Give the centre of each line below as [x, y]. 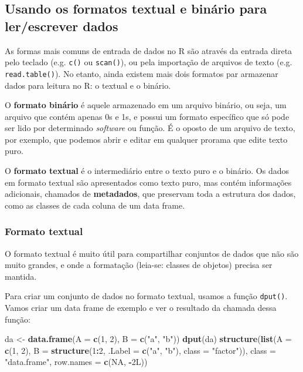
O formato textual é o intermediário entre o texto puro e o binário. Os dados [147, 171]
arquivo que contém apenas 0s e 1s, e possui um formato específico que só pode [147, 116]
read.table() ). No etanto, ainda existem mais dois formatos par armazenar [142, 73]
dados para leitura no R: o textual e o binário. [88, 85]
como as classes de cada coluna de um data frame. [95, 205]
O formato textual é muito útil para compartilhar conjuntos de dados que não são [152, 253]
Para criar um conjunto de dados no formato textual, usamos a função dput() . [146, 296]
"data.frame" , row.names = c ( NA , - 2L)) [76, 362]
